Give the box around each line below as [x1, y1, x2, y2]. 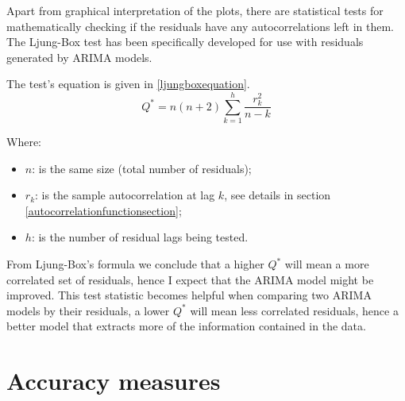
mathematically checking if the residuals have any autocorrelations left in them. [6, 17, 395, 34]
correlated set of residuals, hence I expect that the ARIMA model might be [6, 271, 374, 287]
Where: [6, 133, 41, 150]
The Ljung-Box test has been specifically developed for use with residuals [6, 33, 364, 50]
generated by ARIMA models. [6, 48, 152, 65]
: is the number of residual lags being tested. [31, 229, 249, 245]
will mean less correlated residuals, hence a [190, 302, 399, 318]
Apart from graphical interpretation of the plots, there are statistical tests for [6, 2, 384, 18]
